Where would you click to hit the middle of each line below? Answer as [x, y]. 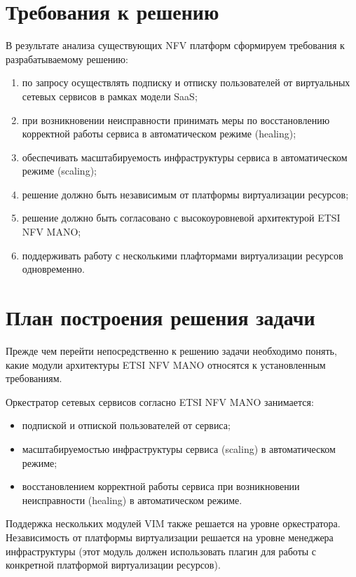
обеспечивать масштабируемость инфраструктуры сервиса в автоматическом [185, 157]
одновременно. [53, 269]
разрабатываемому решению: [67, 59]
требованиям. [34, 378]
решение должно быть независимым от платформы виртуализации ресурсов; [185, 194]
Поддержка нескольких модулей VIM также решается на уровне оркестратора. [173, 523]
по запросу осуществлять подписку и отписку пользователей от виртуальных [186, 82]
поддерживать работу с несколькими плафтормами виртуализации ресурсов [183, 255]
